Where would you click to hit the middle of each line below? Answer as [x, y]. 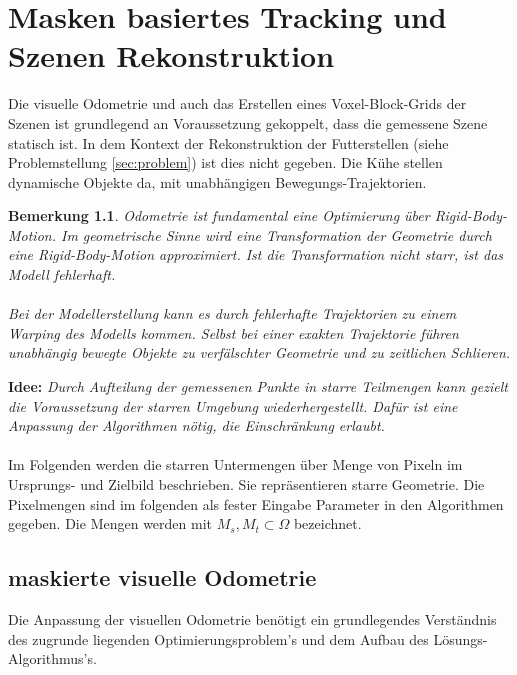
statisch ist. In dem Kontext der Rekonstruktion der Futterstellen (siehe [228, 142]
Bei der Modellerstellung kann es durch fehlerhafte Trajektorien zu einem [232, 313]
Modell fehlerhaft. [62, 274]
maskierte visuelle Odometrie [162, 577]
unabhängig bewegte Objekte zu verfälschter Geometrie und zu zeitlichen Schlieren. [259, 352]
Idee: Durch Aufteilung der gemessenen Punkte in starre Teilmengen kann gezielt [258, 386]
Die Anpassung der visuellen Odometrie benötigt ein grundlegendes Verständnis [252, 618]
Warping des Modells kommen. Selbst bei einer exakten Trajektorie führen [233, 332]
